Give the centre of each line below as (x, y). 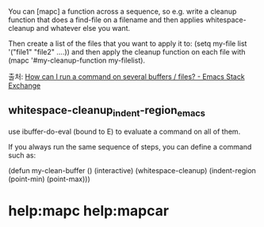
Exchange (25, 85)
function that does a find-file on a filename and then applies (106, 20)
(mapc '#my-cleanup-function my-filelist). (77, 60)
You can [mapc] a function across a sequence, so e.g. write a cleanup (122, 11)
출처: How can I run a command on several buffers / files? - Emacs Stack (126, 77)
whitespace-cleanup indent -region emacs (107, 112)
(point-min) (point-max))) (50, 179)
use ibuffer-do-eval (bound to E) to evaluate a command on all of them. (124, 131)
